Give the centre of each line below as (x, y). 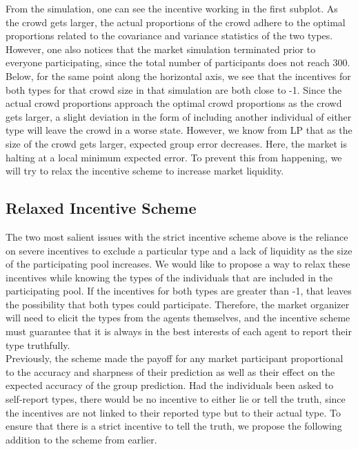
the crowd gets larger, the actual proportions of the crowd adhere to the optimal (176, 22)
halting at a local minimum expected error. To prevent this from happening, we (174, 157)
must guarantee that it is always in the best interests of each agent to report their (179, 331)
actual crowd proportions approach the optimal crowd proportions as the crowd (174, 103)
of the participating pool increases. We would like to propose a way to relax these (178, 264)
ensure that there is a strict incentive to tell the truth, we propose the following (174, 426)
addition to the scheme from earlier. (81, 439)
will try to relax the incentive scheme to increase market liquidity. (145, 171)
